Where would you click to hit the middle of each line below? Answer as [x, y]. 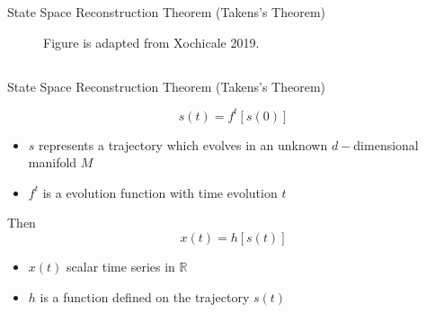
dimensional [386, 144]
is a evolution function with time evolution [160, 192]
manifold [53, 162]
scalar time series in [121, 267]
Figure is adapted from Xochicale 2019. [151, 42]
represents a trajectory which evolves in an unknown [183, 144]
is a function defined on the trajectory [145, 296]
